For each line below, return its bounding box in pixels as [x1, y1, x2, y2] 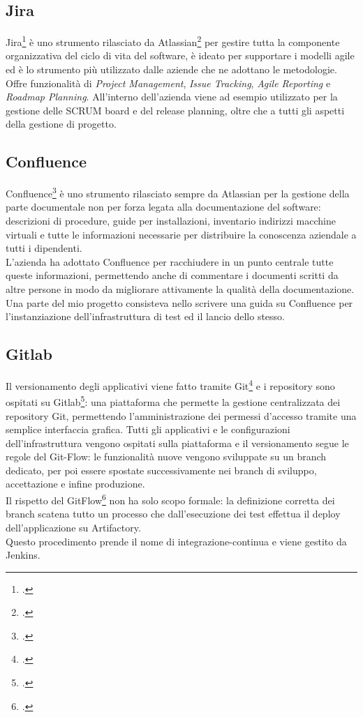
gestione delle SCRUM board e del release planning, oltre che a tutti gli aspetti [6, 103, 345, 117]
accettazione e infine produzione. [6, 476, 145, 491]
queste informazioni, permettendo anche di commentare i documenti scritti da [6, 268, 339, 282]
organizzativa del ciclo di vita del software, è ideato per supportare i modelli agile [6, 48, 355, 63]
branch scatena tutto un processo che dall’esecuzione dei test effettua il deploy [6, 506, 341, 521]
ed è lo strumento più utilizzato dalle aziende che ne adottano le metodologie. [6, 62, 337, 77]
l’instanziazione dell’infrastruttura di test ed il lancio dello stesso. [6, 309, 285, 324]
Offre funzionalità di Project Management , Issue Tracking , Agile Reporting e [6, 75, 331, 90]
